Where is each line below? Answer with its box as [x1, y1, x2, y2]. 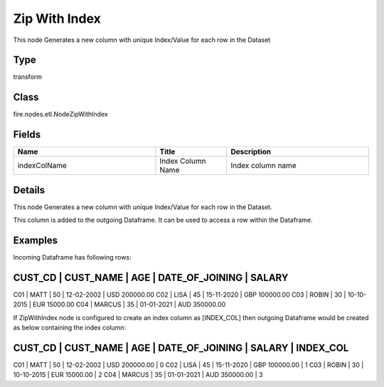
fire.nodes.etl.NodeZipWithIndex [13, 110, 108, 119]
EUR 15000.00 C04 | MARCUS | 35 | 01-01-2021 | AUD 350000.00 [32, 300, 226, 309]
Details [13, 184, 46, 196]
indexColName [17, 161, 68, 171]
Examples [13, 234, 58, 246]
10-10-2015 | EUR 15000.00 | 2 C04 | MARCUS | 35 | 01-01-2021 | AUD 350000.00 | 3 [13, 371, 263, 379]
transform [13, 73, 43, 81]
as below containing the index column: [13, 324, 127, 332]
